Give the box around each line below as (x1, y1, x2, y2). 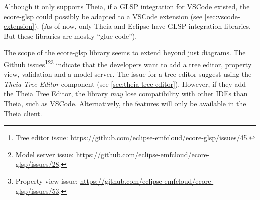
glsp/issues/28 (15, 159, 59, 169)
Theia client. (4, 108, 42, 118)
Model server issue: (15, 149, 74, 159)
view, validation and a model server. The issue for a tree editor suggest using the (4, 69, 252, 79)
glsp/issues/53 (15, 185, 59, 196)
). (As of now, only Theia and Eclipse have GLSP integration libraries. (34, 21, 251, 31)
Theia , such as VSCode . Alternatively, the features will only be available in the (4, 98, 246, 108)
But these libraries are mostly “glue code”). (4, 30, 137, 41)
